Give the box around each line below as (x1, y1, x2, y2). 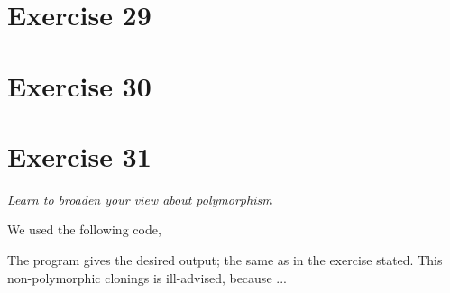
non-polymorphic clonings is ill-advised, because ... (7, 268, 287, 287)
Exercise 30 (7, 67, 152, 104)
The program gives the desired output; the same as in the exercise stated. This (7, 251, 443, 270)
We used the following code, (7, 220, 161, 239)
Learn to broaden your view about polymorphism (7, 189, 272, 208)
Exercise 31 (7, 137, 152, 174)
